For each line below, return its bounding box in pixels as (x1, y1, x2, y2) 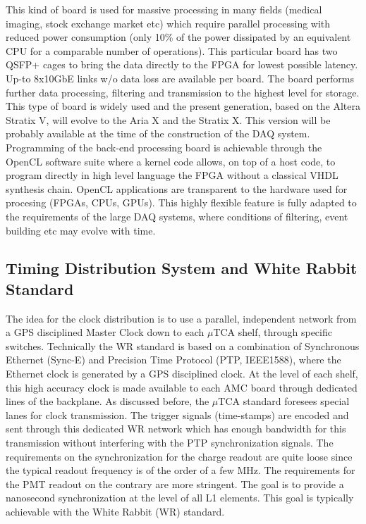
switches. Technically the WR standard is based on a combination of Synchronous (6, 338, 360, 353)
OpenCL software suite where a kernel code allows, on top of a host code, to (6, 154, 336, 168)
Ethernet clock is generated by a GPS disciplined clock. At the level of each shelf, (6, 366, 358, 381)
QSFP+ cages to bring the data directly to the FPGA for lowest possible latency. (6, 57, 358, 72)
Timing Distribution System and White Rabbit (6, 257, 358, 279)
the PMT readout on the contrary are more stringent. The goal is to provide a (6, 476, 344, 491)
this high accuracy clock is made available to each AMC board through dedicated (6, 380, 358, 394)
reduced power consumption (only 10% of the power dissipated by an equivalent (6, 30, 351, 44)
